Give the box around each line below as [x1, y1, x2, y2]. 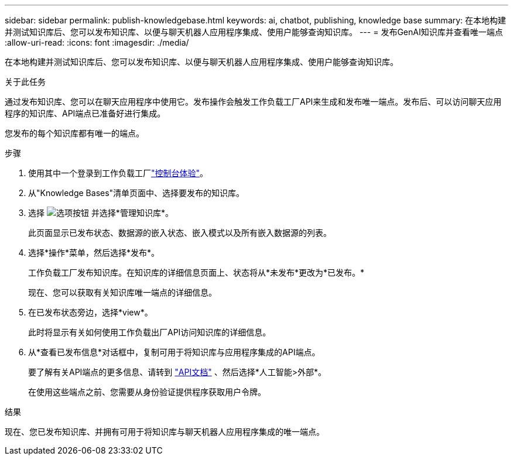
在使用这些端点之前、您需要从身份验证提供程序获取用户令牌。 [28, 387, 266, 397]
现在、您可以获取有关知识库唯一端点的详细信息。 [28, 287, 217, 297]
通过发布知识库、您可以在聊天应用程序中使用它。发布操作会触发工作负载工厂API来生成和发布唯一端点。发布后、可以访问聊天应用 [5, 97, 502, 107]
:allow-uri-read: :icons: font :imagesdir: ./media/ [5, 37, 189, 47]
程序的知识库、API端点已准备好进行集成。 [5, 108, 166, 118]
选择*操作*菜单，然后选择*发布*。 [28, 248, 160, 258]
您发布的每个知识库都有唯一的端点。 [5, 128, 144, 138]
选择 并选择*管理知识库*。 [28, 208, 173, 218]
